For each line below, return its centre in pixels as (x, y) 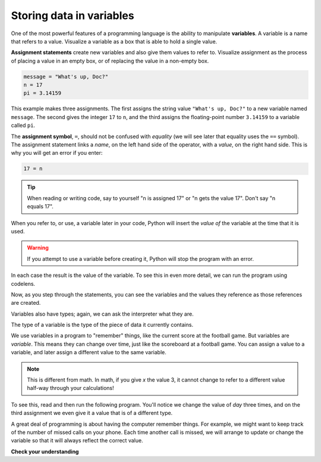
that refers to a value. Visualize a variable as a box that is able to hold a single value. (114, 41)
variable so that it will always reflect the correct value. (77, 441)
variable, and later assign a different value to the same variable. (89, 352)
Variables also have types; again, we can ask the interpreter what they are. (102, 314)
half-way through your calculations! (70, 388)
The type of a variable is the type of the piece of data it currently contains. (102, 325)
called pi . (23, 126)
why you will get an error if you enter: (57, 153)
